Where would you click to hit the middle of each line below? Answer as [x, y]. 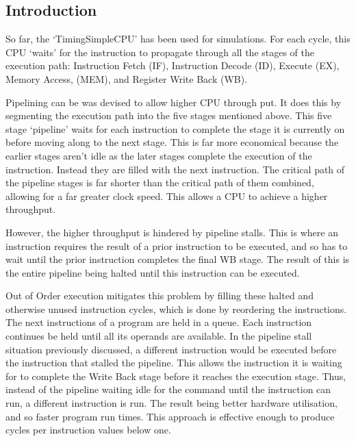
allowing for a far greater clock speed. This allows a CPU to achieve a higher [167, 196]
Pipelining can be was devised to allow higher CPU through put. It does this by [174, 102]
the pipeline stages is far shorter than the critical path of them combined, [160, 182]
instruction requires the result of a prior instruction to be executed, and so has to [177, 245]
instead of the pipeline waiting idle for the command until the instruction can [168, 389]
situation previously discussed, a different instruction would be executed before [171, 349]
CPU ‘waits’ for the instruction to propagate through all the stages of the [160, 52]
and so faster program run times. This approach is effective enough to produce [170, 416]
